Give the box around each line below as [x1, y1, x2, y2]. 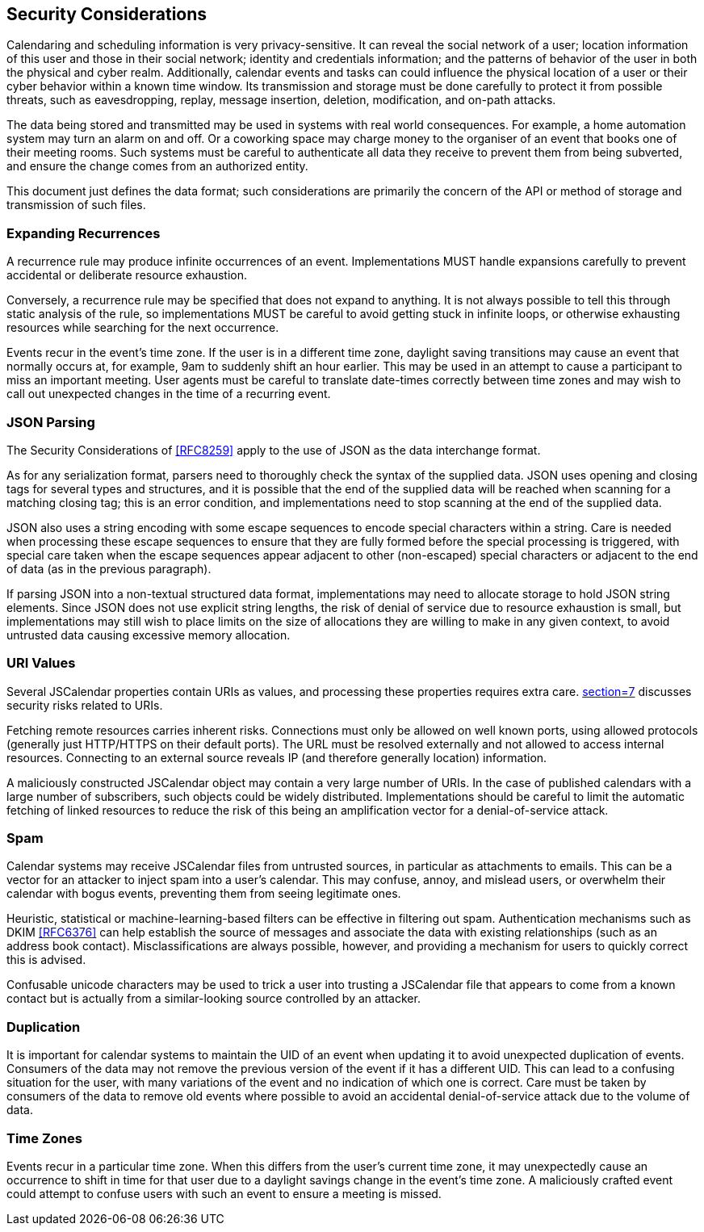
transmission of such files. [6, 198, 146, 212]
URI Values [6, 655, 76, 672]
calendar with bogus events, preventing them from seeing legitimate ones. [6, 886, 401, 901]
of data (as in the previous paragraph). [6, 561, 212, 576]
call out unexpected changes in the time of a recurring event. [6, 387, 331, 401]
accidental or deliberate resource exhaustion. [6, 268, 247, 283]
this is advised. [6, 953, 86, 967]
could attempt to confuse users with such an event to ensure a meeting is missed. [6, 1186, 442, 1201]
